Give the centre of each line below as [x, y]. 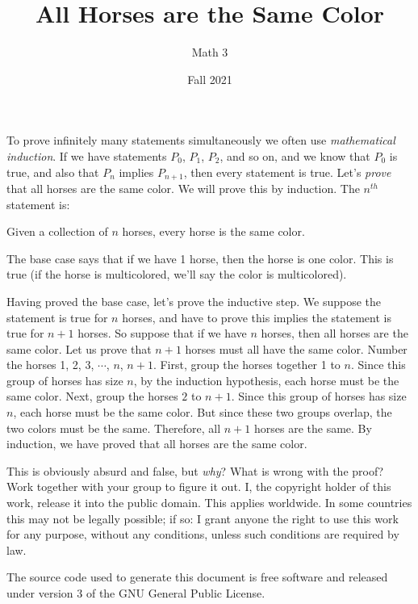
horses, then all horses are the [334, 333]
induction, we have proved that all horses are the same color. [157, 444]
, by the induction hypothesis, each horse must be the [266, 380]
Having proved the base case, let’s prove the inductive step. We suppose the [194, 301]
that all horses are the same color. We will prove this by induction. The [183, 188]
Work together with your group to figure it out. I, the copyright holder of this [199, 487]
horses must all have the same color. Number [296, 348]
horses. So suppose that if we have [162, 333]
